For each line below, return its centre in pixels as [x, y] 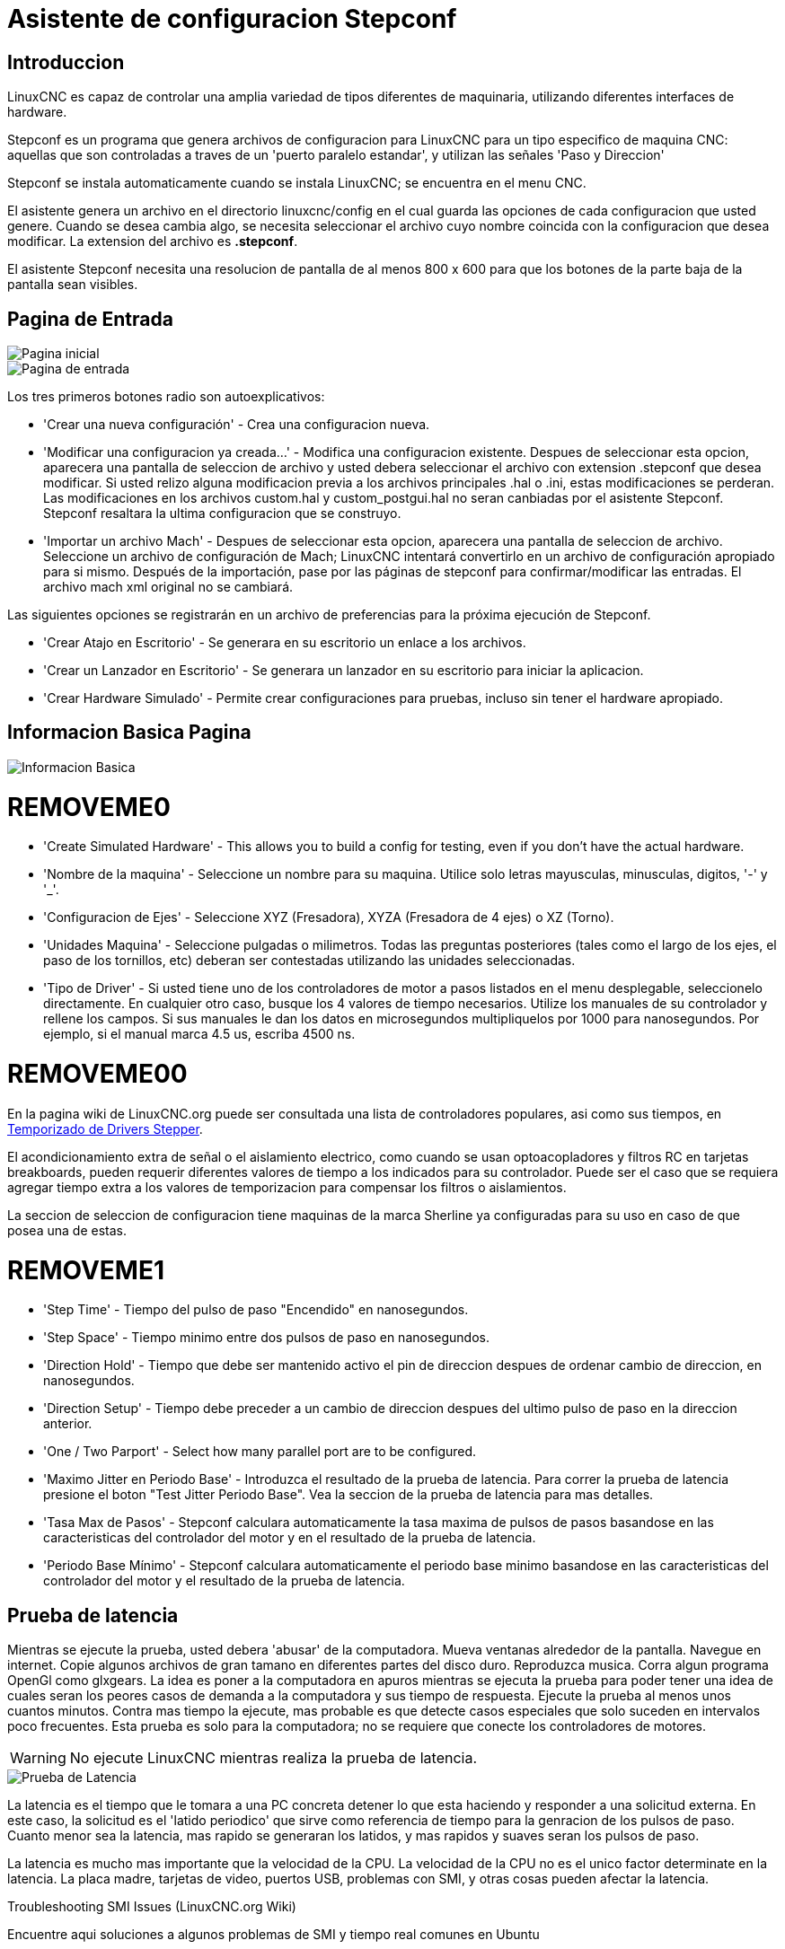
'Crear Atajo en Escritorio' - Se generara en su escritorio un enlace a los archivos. [285, 643]
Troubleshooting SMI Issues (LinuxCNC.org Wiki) [152, 1907]
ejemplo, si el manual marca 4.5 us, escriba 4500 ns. [199, 1034]
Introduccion [66, 62]
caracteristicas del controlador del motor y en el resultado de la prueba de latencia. [290, 1538]
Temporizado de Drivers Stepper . [105, 1128]
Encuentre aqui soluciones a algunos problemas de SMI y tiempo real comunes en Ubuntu [273, 1935]
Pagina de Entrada [90, 319]
